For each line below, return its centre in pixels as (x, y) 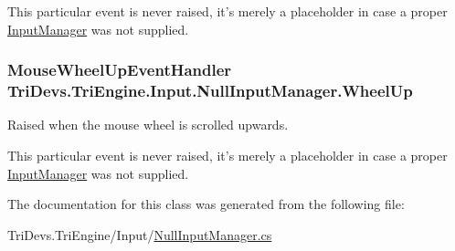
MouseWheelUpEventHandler (120, 70)
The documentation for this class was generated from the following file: (206, 204)
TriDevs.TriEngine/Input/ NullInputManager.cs (140, 234)
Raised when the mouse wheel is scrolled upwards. (148, 125)
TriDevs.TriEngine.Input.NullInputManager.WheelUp (210, 91)
